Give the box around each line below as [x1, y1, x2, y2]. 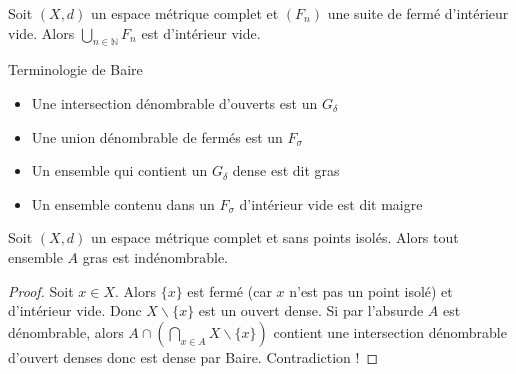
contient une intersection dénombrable [273, 321, 507, 342]
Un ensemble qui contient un [31, 160, 208, 181]
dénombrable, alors [8, 321, 124, 342]
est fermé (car [187, 280, 272, 301]
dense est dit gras [232, 160, 340, 181]
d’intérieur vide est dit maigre [239, 193, 423, 214]
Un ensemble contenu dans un [31, 193, 215, 214]
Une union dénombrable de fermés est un [31, 126, 283, 147]
